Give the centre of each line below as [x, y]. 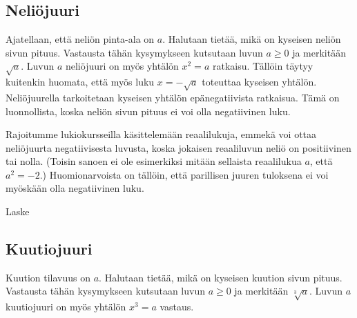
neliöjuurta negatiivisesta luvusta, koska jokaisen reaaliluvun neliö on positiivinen [178, 147]
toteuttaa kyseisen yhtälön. [259, 82]
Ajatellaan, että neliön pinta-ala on [80, 39]
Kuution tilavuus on [48, 277]
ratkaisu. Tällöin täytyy [263, 66]
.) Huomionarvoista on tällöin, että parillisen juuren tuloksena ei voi [184, 174]
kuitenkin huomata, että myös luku [80, 82]
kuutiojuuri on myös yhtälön [66, 307]
